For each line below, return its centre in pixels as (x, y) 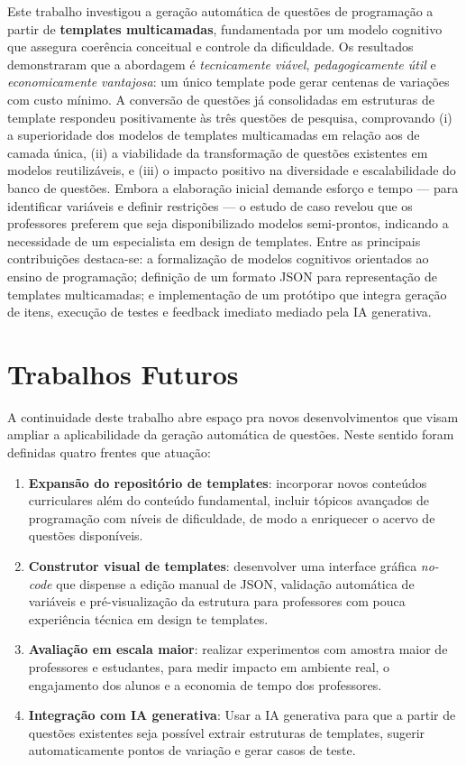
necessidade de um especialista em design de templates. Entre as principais (214, 240)
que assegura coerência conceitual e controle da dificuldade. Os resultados (210, 46)
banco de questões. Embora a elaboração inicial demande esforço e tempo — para (233, 187)
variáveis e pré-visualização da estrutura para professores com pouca (217, 601)
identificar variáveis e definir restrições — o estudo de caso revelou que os (210, 205)
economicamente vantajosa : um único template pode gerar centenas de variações (228, 82)
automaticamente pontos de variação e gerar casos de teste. (192, 750)
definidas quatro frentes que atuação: (109, 452)
